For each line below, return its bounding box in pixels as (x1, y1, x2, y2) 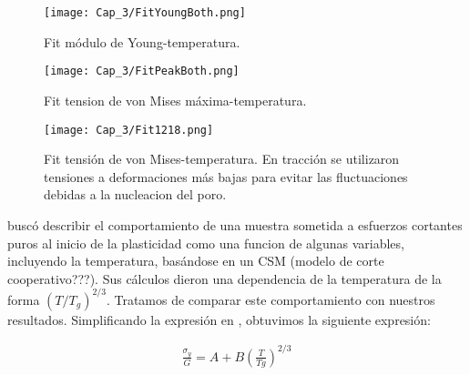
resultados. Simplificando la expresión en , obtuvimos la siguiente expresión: (7, 309, 431, 329)
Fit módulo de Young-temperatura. (44, 32, 240, 51)
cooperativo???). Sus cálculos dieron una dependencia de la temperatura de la (7, 269, 442, 288)
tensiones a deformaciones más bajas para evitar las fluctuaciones (44, 167, 408, 186)
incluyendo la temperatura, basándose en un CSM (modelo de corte (7, 251, 384, 270)
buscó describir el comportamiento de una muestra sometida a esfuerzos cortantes (7, 215, 463, 234)
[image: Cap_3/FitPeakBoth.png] (44, 65, 240, 78)
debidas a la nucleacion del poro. (44, 185, 227, 204)
